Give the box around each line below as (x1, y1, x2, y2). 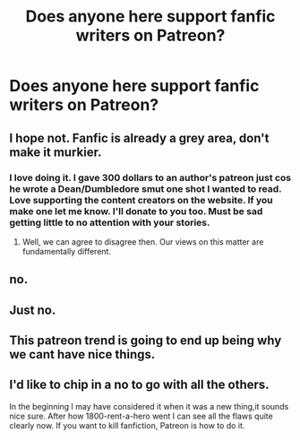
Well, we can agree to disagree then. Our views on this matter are (21, 236, 264, 247)
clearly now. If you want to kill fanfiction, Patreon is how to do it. (9, 419, 245, 431)
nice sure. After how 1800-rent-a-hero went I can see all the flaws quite (9, 410, 273, 421)
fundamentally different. (21, 246, 112, 256)
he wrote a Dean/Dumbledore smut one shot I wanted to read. (9, 182, 282, 194)
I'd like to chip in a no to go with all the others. (9, 377, 270, 393)
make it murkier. (9, 144, 102, 160)
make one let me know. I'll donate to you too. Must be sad (9, 204, 263, 217)
